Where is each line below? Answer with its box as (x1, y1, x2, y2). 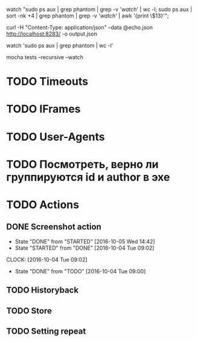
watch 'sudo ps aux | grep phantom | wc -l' (6, 42, 113, 49)
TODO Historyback (6, 285, 79, 296)
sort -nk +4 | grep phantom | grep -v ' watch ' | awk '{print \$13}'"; (6, 12, 169, 19)
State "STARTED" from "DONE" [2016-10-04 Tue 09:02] (14, 244, 155, 252)
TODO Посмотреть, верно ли (6, 157, 159, 171)
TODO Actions (6, 198, 80, 211)
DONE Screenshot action (6, 222, 101, 232)
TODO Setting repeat (6, 326, 86, 336)
